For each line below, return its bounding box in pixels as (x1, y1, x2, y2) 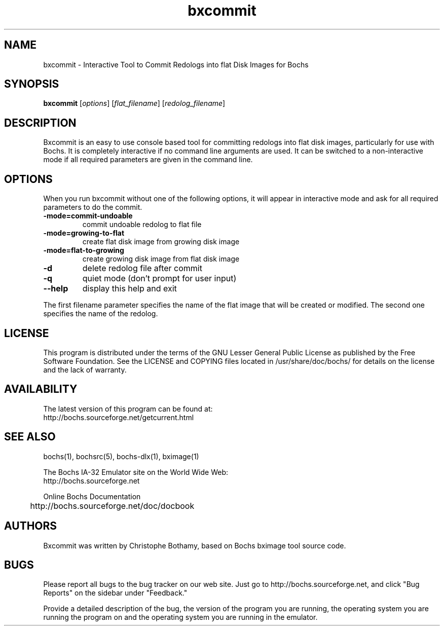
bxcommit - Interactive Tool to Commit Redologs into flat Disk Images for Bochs (43, 60, 309, 69)
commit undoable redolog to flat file (82, 220, 202, 229)
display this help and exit (82, 283, 177, 294)
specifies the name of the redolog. (43, 309, 158, 318)
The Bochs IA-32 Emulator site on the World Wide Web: (43, 467, 229, 476)
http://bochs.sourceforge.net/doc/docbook (30, 500, 195, 511)
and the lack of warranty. (43, 365, 127, 374)
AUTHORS (4, 520, 57, 533)
